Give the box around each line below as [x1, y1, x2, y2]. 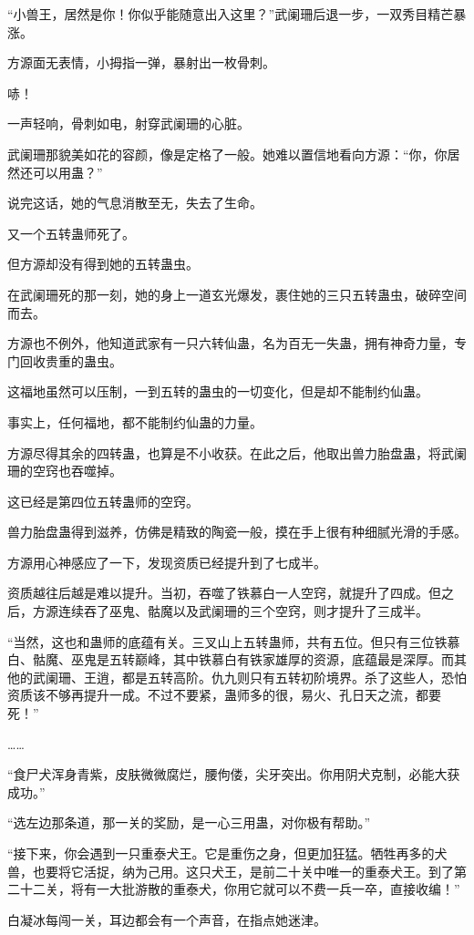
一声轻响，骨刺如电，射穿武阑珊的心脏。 [7, 114, 250, 133]
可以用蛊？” [32, 162, 103, 181]
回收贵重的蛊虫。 [19, 351, 122, 370]
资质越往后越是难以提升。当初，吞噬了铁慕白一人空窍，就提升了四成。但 [7, 583, 441, 602]
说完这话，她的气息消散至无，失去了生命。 [7, 193, 263, 212]
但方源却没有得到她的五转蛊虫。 [7, 254, 199, 273]
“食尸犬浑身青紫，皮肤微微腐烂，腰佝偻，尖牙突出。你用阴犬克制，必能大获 [7, 765, 460, 784]
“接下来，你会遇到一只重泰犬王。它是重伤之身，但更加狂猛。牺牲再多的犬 [7, 844, 448, 862]
